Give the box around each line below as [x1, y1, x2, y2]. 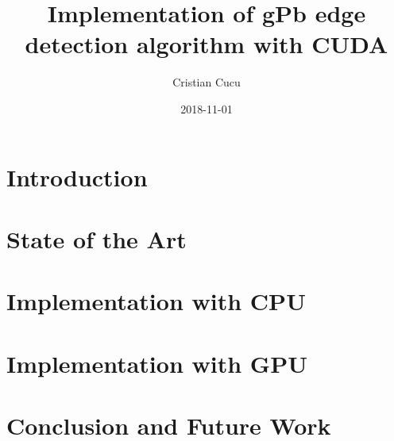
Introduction [6, 160, 148, 193]
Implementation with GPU [6, 347, 307, 379]
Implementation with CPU [6, 285, 306, 317]
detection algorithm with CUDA [25, 28, 388, 60]
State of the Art [6, 222, 187, 255]
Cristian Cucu [172, 74, 241, 90]
